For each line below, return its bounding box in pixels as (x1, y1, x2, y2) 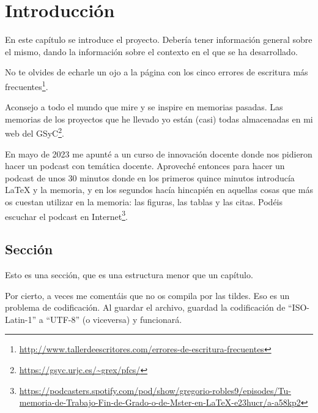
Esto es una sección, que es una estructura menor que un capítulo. (5, 268, 253, 281)
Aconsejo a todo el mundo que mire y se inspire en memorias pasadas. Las (5, 100, 283, 113)
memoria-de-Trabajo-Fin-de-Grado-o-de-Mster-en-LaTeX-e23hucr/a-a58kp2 (19, 396, 301, 409)
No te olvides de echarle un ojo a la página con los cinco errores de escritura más (5, 66, 308, 78)
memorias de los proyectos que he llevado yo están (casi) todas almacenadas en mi (5, 112, 313, 125)
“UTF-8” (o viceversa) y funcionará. (46, 313, 182, 325)
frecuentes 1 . (5, 78, 48, 93)
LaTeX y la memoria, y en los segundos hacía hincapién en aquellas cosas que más (5, 183, 313, 196)
